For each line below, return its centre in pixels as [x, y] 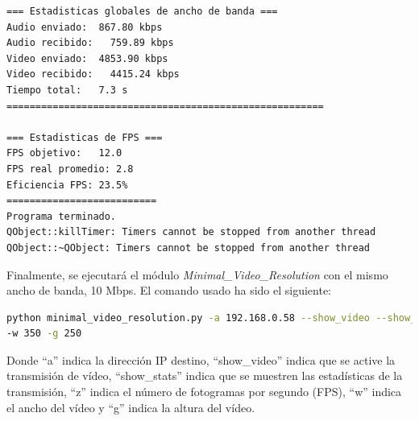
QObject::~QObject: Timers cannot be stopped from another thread [189, 248]
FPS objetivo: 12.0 [64, 153]
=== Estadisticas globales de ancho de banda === [142, 11]
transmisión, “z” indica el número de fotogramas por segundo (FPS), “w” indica [204, 392]
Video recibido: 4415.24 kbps [93, 74]
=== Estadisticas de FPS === [85, 137]
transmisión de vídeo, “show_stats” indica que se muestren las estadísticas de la [205, 376]
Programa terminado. [62, 216]
